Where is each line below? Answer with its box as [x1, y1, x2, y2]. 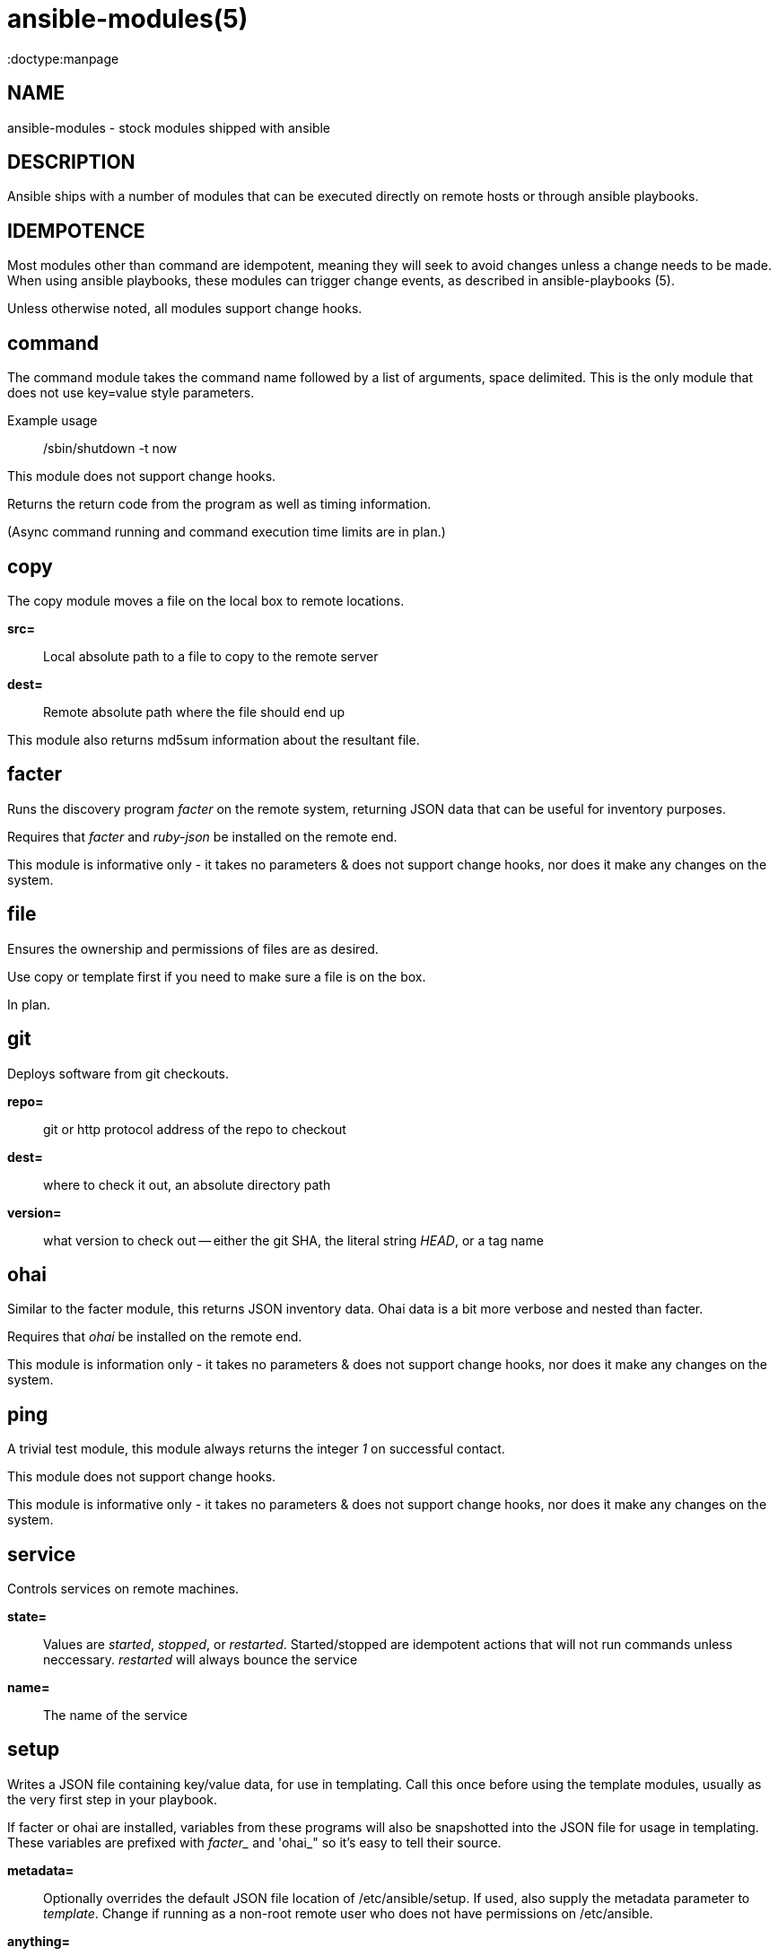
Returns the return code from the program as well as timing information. [7, 496, 432, 512]
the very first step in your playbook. [7, 1791, 217, 1807]
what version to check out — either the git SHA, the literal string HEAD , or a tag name [43, 1232, 544, 1248]
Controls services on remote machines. [7, 1581, 240, 1597]
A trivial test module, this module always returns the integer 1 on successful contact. [7, 1441, 505, 1457]
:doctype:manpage [7, 50, 119, 66]
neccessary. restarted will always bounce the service [43, 1652, 358, 1668]
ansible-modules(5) [7, 4, 249, 34]
